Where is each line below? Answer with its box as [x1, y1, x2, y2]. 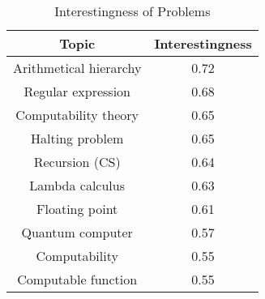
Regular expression [24, 82, 130, 100]
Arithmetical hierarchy [13, 58, 142, 77]
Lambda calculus [29, 176, 126, 194]
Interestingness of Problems [54, 2, 211, 20]
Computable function [17, 270, 138, 288]
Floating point [36, 199, 118, 218]
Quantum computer [21, 223, 133, 241]
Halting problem [31, 129, 124, 147]
